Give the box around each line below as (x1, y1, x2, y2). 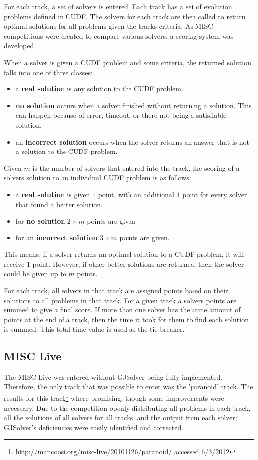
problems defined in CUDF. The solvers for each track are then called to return (4, 11, 246, 21)
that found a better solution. (15, 199, 103, 209)
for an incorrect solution (15, 232, 98, 242)
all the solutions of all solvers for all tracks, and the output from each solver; (4, 412, 237, 423)
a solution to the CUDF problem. (15, 146, 118, 156)
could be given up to (4, 268, 66, 279)
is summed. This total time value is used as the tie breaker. (4, 324, 185, 334)
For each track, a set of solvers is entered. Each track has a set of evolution (4, 1, 232, 11)
